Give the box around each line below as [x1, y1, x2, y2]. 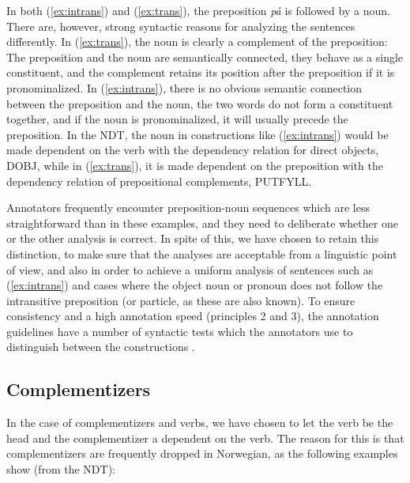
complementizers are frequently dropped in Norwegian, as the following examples [6, 445, 398, 462]
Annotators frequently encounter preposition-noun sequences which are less [6, 199, 370, 216]
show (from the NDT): [6, 461, 115, 477]
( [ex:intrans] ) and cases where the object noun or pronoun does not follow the [6, 277, 383, 293]
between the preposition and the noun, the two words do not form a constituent [6, 95, 393, 111]
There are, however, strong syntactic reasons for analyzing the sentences [6, 17, 355, 34]
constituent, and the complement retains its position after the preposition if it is [6, 64, 395, 81]
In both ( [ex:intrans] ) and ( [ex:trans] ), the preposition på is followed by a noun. [6, 2, 390, 18]
